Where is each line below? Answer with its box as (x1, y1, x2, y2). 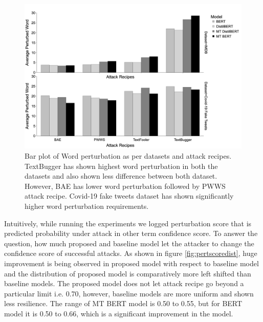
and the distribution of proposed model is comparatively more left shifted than (4, 268, 251, 278)
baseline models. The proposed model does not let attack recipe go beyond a (4, 278, 244, 289)
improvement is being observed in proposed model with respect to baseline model (4, 257, 259, 268)
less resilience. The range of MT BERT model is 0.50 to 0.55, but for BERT (4, 298, 243, 309)
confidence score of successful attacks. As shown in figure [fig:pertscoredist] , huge (4, 248, 257, 259)
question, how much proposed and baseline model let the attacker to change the (4, 238, 254, 248)
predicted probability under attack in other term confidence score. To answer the (4, 228, 258, 239)
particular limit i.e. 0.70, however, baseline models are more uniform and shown (4, 288, 254, 298)
